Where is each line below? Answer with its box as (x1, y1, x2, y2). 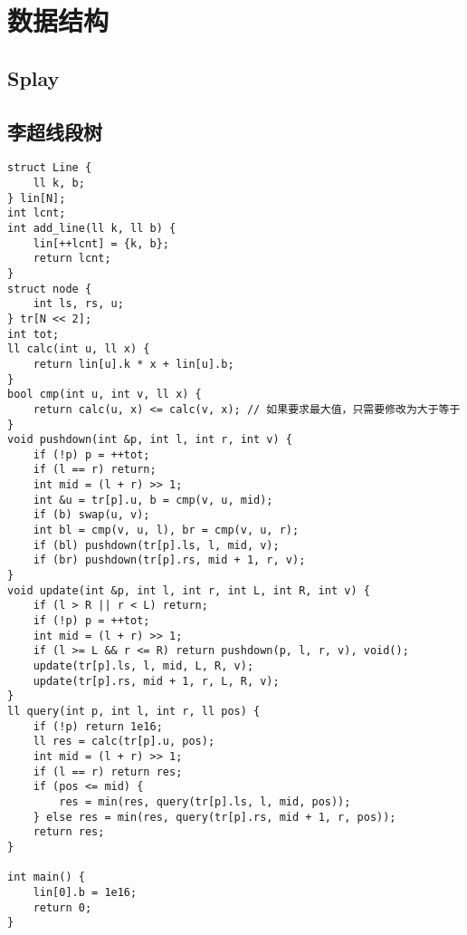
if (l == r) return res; (33, 765, 183, 778)
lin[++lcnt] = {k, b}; (33, 236, 169, 250)
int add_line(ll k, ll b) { (7, 221, 176, 235)
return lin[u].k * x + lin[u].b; (33, 357, 234, 371)
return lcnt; (33, 252, 111, 265)
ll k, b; (33, 177, 85, 190)
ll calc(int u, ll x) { (7, 342, 150, 356)
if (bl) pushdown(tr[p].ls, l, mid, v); (33, 538, 280, 552)
